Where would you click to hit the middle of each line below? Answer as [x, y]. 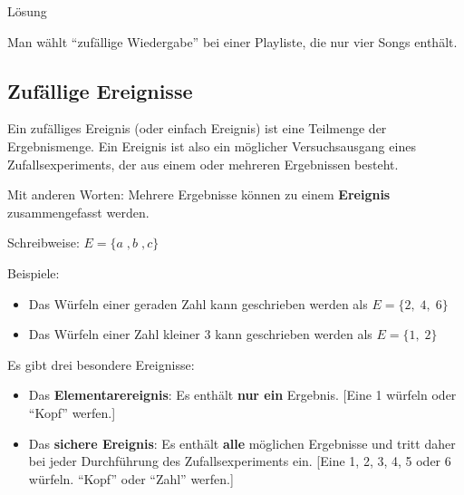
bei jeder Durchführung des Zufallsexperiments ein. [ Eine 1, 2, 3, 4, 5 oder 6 [240, 461]
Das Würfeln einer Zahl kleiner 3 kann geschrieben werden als [200, 334]
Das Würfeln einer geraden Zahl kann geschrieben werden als [198, 303]
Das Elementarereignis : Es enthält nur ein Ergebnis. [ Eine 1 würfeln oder [242, 395]
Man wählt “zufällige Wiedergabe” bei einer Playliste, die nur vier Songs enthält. [232, 41]
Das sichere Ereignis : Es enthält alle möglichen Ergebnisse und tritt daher [242, 443]
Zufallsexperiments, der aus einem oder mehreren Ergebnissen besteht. [203, 164]
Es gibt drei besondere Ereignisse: [101, 364]
